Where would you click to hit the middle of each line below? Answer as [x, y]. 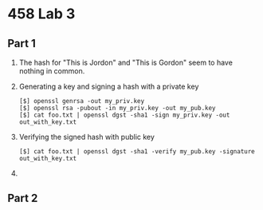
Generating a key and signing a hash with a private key [109, 86]
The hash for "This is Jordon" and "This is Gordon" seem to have [126, 62]
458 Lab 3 [41, 14]
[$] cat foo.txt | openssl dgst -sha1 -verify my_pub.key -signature [137, 152]
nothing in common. [52, 71]
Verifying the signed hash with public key [86, 137]
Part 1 [22, 44]
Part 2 [23, 198]
